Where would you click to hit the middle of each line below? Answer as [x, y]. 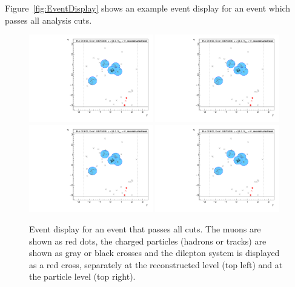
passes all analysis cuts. [48, 20]
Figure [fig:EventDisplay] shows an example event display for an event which [148, 8]
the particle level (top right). [82, 276]
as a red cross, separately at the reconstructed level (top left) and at [156, 264]
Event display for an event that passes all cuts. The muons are [145, 229]
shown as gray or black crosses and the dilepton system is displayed [154, 253]
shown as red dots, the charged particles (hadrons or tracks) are [148, 241]
